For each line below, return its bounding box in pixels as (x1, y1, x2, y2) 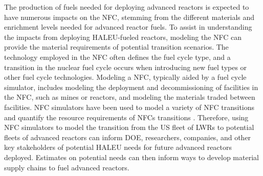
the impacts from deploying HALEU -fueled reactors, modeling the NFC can (4, 31, 242, 42)
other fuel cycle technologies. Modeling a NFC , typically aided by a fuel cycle (4, 72, 247, 82)
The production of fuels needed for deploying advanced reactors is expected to (4, 2, 249, 12)
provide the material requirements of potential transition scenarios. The (4, 41, 229, 52)
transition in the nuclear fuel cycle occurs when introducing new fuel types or (4, 61, 247, 72)
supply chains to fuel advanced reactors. (4, 162, 129, 172)
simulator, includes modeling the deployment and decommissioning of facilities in (4, 81, 258, 92)
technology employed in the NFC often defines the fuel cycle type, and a (4, 51, 231, 62)
